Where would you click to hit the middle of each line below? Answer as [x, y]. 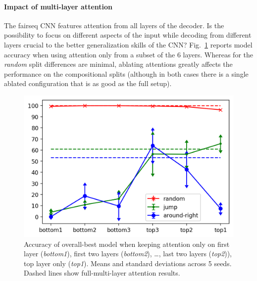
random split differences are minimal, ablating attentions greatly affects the [118, 64]
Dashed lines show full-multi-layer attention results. [102, 273]
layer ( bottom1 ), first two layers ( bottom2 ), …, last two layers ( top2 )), [128, 254]
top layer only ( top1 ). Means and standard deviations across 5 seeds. [128, 263]
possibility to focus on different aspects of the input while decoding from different [128, 35]
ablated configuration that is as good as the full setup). [88, 83]
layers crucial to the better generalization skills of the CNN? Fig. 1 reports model [128, 44]
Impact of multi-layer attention [58, 6]
